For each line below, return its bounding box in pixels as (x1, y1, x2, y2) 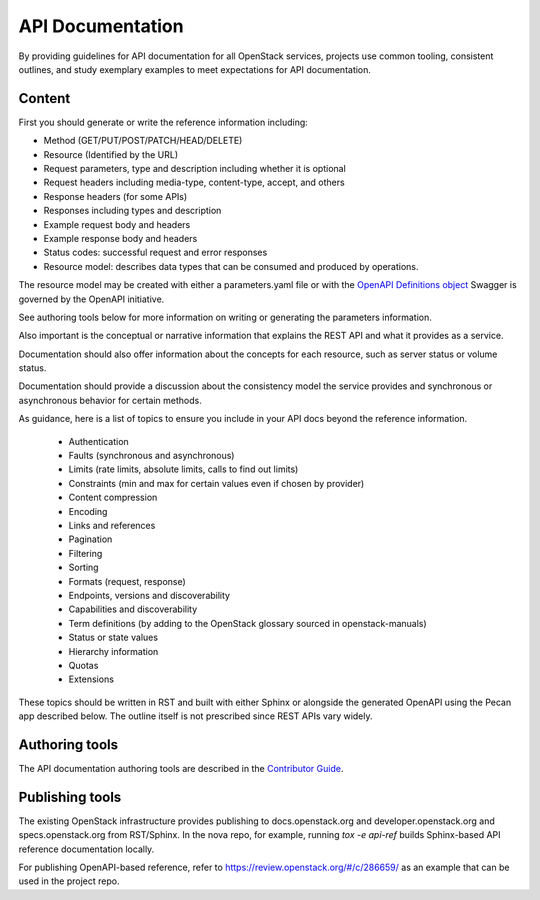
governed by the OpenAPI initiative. (18, 293, 165, 305)
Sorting (68, 561, 99, 574)
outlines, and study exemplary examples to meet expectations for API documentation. (18, 63, 372, 75)
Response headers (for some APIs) (43, 190, 188, 202)
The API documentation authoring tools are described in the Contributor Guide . (18, 762, 344, 774)
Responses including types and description (43, 205, 222, 217)
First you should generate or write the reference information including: (18, 116, 309, 128)
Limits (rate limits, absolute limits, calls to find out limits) (68, 463, 299, 475)
